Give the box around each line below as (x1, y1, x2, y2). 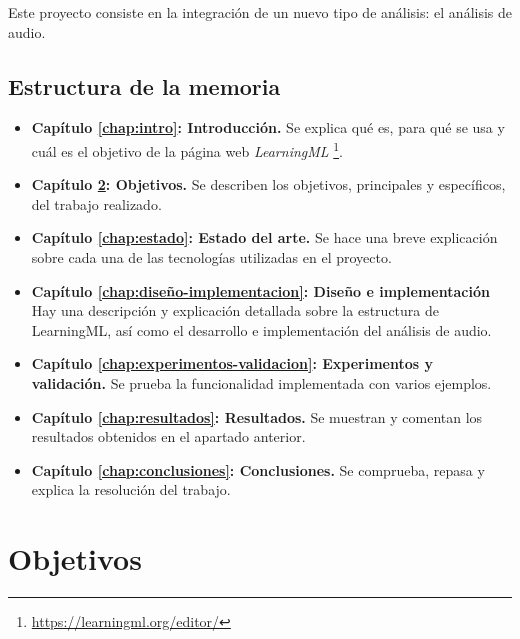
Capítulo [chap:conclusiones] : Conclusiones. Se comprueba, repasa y (31, 459, 485, 480)
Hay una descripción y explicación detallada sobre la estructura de (31, 300, 439, 321)
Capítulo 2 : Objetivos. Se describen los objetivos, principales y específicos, (31, 174, 506, 195)
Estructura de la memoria (8, 70, 281, 101)
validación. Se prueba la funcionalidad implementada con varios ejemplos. (31, 372, 492, 393)
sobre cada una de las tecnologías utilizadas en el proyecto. (31, 247, 392, 268)
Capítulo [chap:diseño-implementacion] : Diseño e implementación (31, 280, 490, 301)
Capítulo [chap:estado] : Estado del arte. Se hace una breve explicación (31, 227, 498, 248)
